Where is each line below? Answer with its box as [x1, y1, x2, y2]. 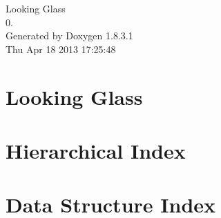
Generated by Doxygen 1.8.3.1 [6, 28, 133, 43]
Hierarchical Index [6, 136, 186, 164]
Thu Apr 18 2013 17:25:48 [6, 41, 116, 56]
